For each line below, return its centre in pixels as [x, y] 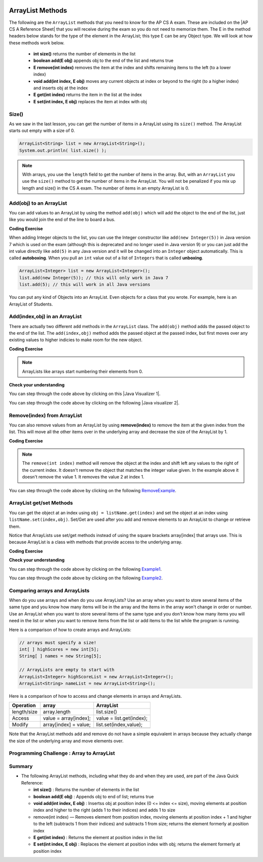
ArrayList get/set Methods [41, 503]
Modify [20, 725]
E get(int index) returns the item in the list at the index [88, 95]
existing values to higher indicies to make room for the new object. [76, 340]
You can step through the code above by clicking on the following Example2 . [86, 578]
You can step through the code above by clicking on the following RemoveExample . [93, 490]
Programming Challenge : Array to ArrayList [62, 753]
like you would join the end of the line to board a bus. [62, 220]
